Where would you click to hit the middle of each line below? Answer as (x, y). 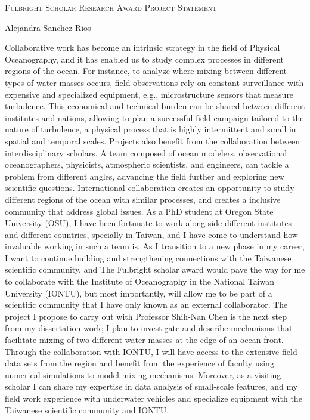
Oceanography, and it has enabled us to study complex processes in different (145, 59)
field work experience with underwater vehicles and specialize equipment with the (154, 398)
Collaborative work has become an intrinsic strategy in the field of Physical (142, 47)
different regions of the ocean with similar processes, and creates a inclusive (143, 199)
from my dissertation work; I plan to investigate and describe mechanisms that (149, 328)
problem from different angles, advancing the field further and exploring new (145, 176)
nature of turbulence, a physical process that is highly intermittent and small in (151, 129)
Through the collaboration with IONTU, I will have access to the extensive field (151, 351)
